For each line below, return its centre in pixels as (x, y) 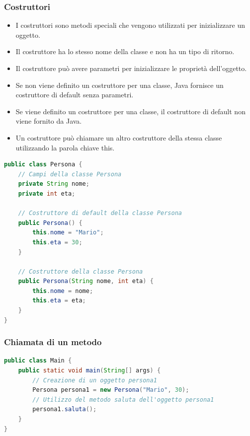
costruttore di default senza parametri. (75, 95)
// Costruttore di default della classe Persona (100, 213)
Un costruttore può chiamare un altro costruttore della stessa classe (119, 137)
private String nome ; (54, 184)
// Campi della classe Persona (70, 174)
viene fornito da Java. (49, 121)
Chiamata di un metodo (53, 342)
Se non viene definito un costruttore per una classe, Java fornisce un (120, 85)
